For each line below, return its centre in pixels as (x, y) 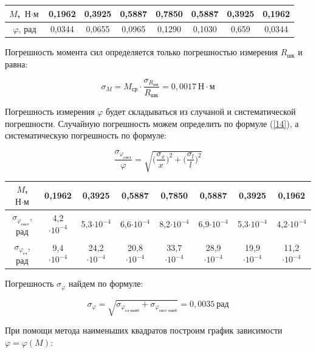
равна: (16, 64)
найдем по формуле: (106, 283)
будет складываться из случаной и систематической (201, 111)
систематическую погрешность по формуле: (86, 135)
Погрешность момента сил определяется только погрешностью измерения (142, 52)
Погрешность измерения (50, 111)
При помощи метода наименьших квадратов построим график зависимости (144, 330)
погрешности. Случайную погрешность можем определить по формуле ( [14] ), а (152, 123)
